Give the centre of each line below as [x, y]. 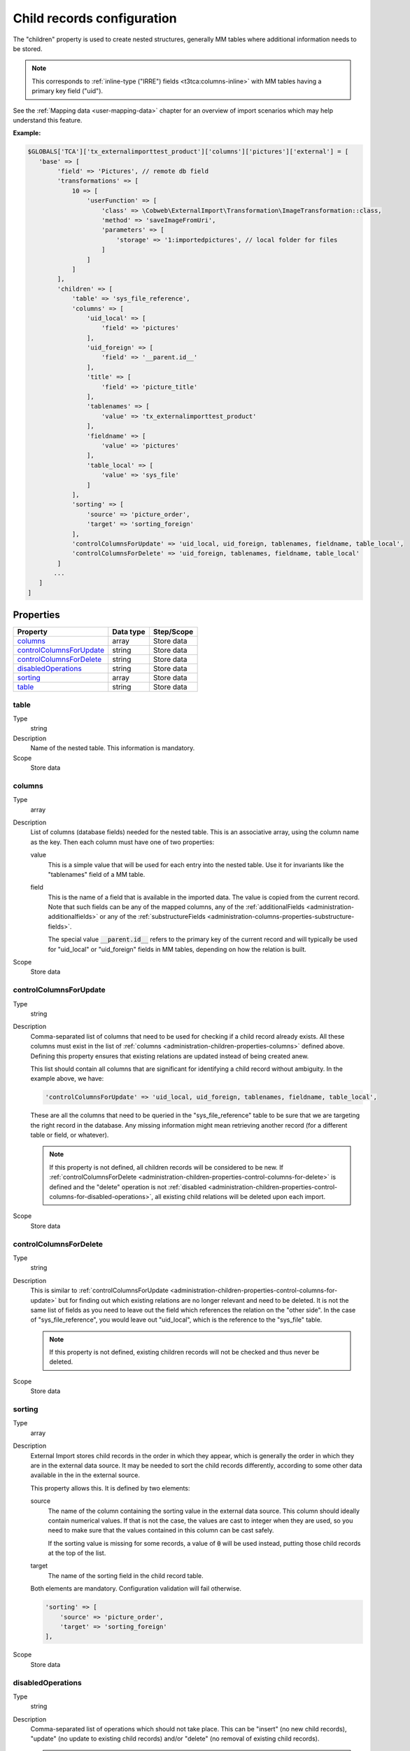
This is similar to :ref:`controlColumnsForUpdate [100, 1290]
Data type [129, 632]
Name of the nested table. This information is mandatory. [113, 748]
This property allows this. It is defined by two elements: [110, 1488]
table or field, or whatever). [70, 1135]
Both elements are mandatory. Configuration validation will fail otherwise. [136, 1589]
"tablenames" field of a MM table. [97, 874]
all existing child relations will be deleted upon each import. [240, 1197]
